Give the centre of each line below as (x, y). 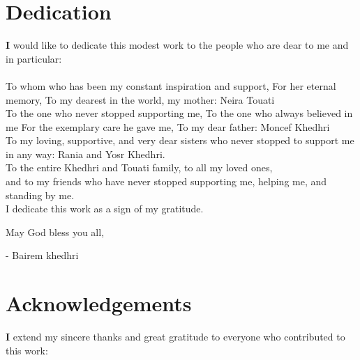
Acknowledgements (99, 303)
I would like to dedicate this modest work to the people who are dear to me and (177, 45)
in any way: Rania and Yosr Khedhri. (85, 154)
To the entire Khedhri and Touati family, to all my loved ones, (139, 167)
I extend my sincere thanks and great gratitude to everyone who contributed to (175, 337)
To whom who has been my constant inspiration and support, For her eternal (171, 85)
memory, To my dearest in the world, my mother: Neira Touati (140, 99)
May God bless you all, (55, 232)
